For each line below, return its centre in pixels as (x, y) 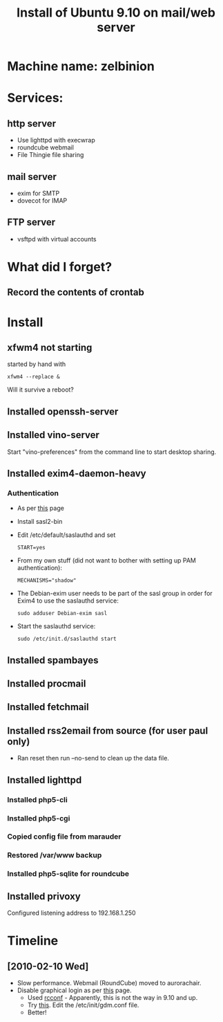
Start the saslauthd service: (56, 626)
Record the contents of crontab (76, 292)
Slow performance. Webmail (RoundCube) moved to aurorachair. (109, 983)
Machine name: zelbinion (81, 66)
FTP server (31, 222)
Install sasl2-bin (40, 522)
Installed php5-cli (37, 799)
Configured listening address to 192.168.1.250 (71, 913)
